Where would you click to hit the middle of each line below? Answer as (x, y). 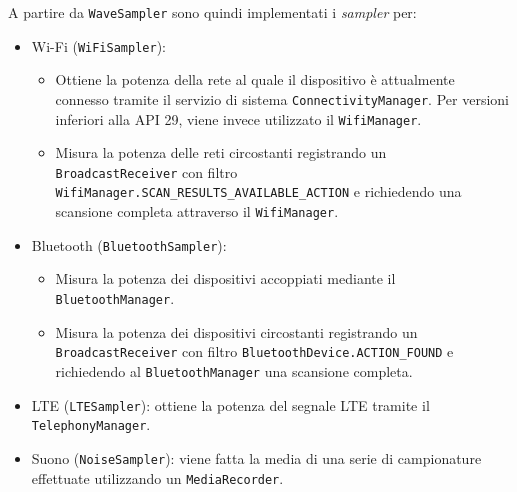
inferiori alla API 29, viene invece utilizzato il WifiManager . (238, 118)
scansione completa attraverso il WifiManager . (197, 211)
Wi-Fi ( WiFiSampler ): (98, 45)
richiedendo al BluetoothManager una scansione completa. (234, 370)
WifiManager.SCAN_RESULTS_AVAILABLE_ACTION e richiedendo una (258, 191)
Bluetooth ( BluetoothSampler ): (129, 244)
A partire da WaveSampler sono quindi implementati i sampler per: (212, 12)
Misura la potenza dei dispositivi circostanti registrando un (236, 331)
